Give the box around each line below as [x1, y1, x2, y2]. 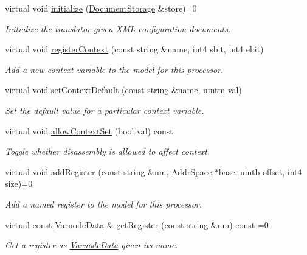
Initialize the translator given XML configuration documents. [5, 22, 231, 35]
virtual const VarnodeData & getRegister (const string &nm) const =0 [5, 218, 269, 231]
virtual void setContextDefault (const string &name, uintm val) [5, 83, 242, 96]
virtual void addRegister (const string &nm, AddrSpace [5, 165, 212, 178]
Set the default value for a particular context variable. [5, 103, 204, 116]
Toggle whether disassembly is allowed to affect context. [5, 145, 210, 158]
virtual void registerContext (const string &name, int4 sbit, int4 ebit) [5, 43, 264, 55]
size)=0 [5, 177, 33, 190]
